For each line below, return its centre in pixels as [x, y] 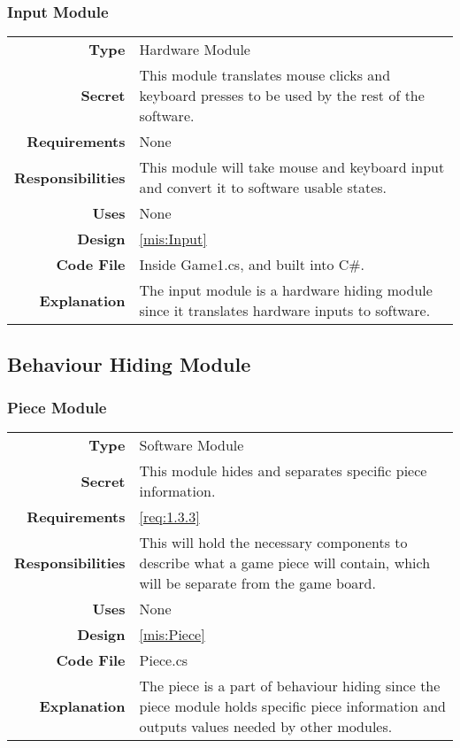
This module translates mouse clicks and [265, 75]
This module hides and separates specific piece [283, 471]
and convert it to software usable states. [263, 188]
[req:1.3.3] [169, 517]
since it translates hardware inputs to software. [285, 311]
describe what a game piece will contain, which [285, 563]
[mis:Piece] [172, 635]
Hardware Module [195, 50]
